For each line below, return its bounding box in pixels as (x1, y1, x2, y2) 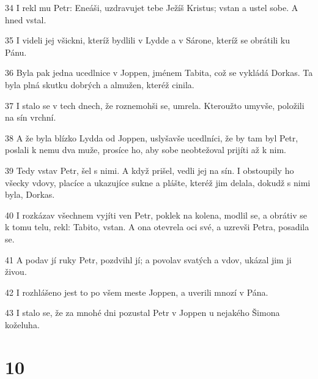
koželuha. (5, 318, 40, 331)
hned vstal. (5, 13, 46, 26)
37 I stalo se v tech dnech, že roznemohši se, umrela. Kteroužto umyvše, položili (5, 99, 305, 111)
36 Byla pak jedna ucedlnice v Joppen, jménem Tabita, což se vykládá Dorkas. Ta (5, 66, 313, 79)
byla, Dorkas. (5, 188, 55, 201)
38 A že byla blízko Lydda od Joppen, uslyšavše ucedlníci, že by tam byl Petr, (5, 131, 298, 144)
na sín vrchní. (5, 111, 56, 124)
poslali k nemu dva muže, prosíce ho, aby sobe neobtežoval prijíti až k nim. (5, 143, 286, 156)
